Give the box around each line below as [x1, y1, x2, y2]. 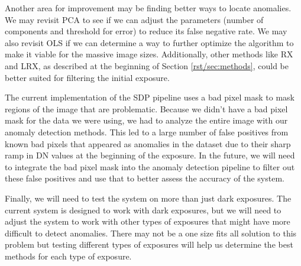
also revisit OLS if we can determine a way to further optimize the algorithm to [5, 36, 294, 48]
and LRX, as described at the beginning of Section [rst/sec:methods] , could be [5, 59, 289, 72]
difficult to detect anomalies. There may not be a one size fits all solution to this [5, 226, 297, 239]
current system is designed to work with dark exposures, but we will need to [5, 203, 281, 216]
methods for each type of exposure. [5, 249, 132, 262]
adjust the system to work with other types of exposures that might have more [5, 215, 290, 228]
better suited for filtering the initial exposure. [5, 71, 170, 83]
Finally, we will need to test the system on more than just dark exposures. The [5, 192, 292, 204]
